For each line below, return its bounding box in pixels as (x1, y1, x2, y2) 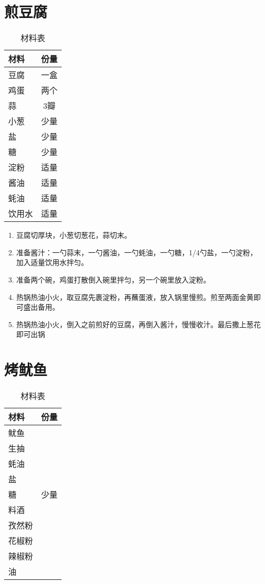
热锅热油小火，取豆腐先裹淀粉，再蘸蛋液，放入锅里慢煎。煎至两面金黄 (16, 291, 254, 302)
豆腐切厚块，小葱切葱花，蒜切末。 (16, 230, 131, 240)
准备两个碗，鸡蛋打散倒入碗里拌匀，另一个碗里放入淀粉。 (16, 274, 211, 285)
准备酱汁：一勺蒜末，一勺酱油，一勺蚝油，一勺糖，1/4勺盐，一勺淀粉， (16, 247, 257, 257)
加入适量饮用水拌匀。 (16, 257, 88, 268)
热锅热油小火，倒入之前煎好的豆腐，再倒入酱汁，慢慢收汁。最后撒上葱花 (16, 318, 261, 329)
